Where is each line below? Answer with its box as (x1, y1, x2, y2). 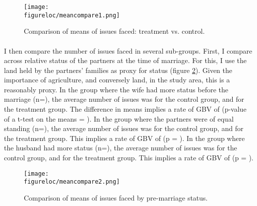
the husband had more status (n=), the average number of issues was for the (4, 142, 237, 153)
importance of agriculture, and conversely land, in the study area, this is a (4, 74, 230, 85)
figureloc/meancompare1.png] (24, 11, 120, 19)
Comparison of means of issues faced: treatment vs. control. (24, 26, 205, 36)
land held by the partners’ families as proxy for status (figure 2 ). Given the (4, 65, 232, 75)
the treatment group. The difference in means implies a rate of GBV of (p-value (4, 104, 247, 114)
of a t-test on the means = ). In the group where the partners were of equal (4, 113, 234, 124)
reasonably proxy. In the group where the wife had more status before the (4, 84, 228, 94)
